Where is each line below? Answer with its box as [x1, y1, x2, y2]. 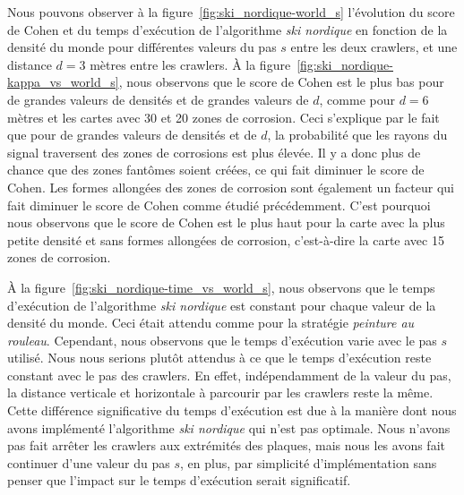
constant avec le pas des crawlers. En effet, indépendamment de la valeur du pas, [7, 365, 451, 384]
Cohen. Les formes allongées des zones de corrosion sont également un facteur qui [7, 177, 454, 196]
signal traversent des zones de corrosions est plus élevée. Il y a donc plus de [7, 142, 421, 161]
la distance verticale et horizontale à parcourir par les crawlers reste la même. [7, 383, 434, 402]
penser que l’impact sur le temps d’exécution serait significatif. [7, 471, 351, 490]
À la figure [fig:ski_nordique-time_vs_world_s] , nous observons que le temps [7, 277, 435, 296]
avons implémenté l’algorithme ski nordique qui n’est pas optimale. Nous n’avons [7, 418, 451, 437]
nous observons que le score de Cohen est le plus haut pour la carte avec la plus [7, 213, 445, 232]
